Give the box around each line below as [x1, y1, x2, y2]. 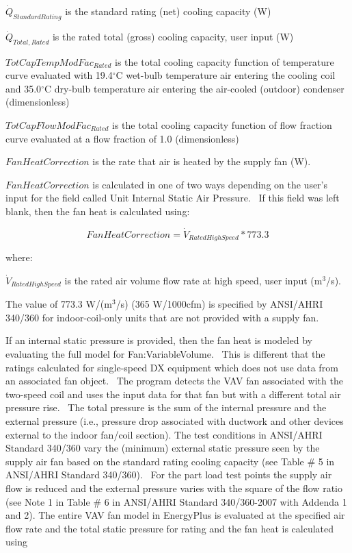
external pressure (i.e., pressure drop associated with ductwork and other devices [5, 414, 344, 428]
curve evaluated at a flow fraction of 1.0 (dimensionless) [5, 131, 239, 145]
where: [5, 250, 33, 265]
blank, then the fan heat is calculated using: [5, 204, 190, 218]
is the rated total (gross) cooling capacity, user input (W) [52, 29, 294, 43]
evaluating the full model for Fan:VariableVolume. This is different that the [5, 347, 325, 361]
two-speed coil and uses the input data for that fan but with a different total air [5, 386, 341, 401]
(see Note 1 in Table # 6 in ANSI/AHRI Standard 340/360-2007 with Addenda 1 [5, 494, 347, 508]
